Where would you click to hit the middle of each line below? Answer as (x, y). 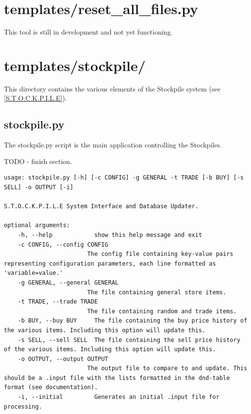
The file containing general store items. (157, 292)
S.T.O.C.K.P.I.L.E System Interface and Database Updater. (101, 207)
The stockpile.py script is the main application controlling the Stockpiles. (113, 145)
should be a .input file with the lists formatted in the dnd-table (117, 378)
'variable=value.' (33, 273)
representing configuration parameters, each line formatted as (110, 263)
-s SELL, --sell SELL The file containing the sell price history (129, 340)
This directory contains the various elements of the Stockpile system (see (112, 88)
